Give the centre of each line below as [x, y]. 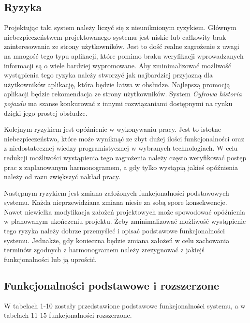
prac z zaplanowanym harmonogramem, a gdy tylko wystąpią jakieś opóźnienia [121, 167]
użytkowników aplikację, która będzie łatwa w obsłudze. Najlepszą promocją [117, 84]
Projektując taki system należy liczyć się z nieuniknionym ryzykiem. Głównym [120, 27]
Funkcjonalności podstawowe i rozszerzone [112, 285]
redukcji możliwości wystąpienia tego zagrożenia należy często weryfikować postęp [125, 157]
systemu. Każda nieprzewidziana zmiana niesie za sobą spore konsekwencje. [116, 202]
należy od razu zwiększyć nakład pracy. [62, 177]
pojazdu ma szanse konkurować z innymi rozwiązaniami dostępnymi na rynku [118, 103]
